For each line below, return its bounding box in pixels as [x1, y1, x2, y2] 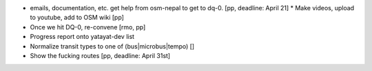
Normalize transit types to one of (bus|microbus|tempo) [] [30, 42, 195, 51]
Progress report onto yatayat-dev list [30, 33, 134, 41]
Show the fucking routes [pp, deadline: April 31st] [30, 51, 171, 59]
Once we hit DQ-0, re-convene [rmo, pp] [30, 23, 146, 31]
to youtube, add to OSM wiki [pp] [30, 14, 124, 22]
